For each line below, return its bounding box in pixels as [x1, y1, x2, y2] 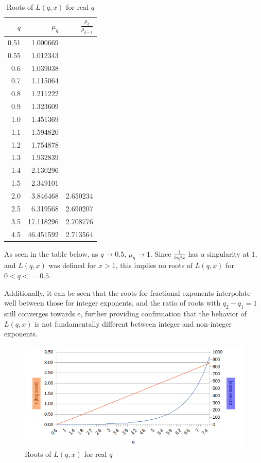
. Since [150, 248, 171, 259]
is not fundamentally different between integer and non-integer [34, 318, 232, 329]
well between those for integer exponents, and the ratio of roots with [4, 297, 220, 308]
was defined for [48, 260, 96, 271]
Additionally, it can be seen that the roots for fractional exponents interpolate [4, 287, 251, 298]
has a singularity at [188, 248, 249, 259]
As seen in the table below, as [4, 248, 98, 259]
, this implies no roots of [115, 260, 193, 271]
